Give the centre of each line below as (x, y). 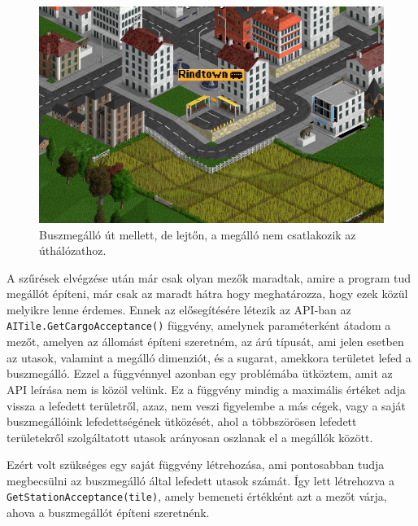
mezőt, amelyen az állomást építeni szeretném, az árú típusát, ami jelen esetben (205, 342)
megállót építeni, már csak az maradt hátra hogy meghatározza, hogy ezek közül (207, 294)
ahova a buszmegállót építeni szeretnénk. (108, 513)
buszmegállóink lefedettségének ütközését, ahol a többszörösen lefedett (182, 421)
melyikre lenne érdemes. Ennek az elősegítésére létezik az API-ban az (179, 309)
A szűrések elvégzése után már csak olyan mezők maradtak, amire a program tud (209, 277)
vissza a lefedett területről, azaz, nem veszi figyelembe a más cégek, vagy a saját (206, 405)
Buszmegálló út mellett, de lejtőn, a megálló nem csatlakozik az (198, 234)
